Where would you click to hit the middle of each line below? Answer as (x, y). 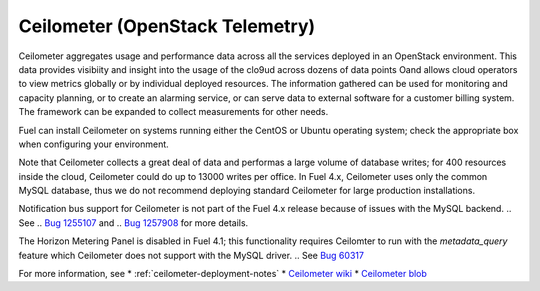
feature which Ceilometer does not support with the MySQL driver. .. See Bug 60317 (191, 255)
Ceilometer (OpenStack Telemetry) (167, 26)
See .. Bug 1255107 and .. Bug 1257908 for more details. (133, 222)
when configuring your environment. (93, 144)
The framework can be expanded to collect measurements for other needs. (173, 112)
